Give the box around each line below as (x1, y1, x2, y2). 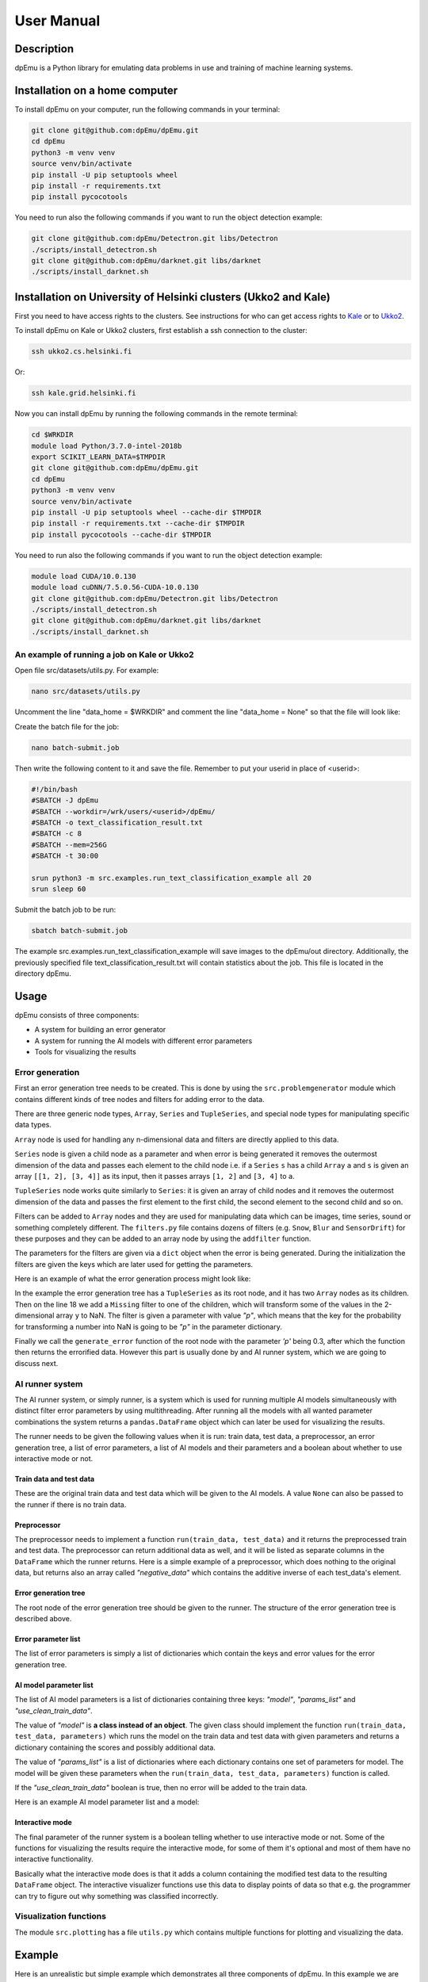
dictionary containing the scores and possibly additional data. (14, 1743, 216, 1752)
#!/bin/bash (31, 785, 78, 794)
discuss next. (14, 1358, 59, 1368)
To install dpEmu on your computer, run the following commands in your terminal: (14, 104, 281, 114)
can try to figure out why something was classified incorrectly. (14, 1891, 219, 1900)
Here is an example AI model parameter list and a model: (14, 1797, 200, 1807)
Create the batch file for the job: (14, 721, 119, 731)
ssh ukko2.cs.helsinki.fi (31, 347, 132, 356)
